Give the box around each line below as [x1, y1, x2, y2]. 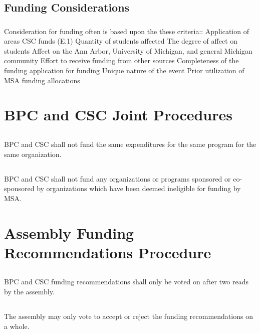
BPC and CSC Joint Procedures [4, 104, 232, 125]
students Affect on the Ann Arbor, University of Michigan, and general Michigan [4, 45, 252, 56]
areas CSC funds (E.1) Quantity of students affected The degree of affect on [4, 36, 238, 46]
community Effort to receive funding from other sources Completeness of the [4, 55, 239, 66]
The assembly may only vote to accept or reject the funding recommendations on [4, 310, 253, 321]
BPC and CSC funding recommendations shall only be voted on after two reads [4, 276, 249, 287]
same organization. [4, 148, 62, 159]
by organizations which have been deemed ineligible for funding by [37, 183, 241, 194]
